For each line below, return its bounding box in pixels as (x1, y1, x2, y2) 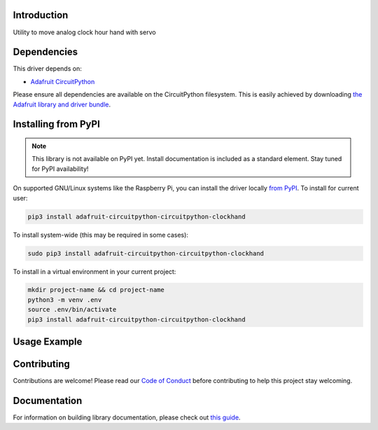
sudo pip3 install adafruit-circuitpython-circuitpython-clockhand (27, 249, 265, 257)
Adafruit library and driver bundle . (13, 100, 111, 109)
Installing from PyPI (13, 118, 101, 130)
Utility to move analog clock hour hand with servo (13, 28, 157, 36)
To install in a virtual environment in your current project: (13, 267, 176, 276)
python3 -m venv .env (27, 296, 102, 304)
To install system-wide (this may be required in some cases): (13, 230, 189, 239)
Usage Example (13, 336, 83, 348)
